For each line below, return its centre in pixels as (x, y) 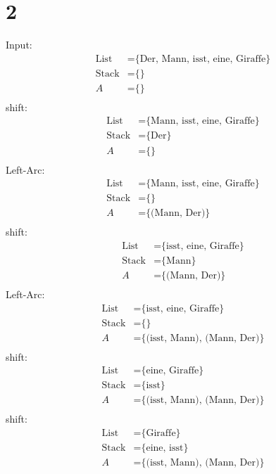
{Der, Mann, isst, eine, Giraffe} (203, 59)
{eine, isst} (165, 448)
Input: (19, 45)
